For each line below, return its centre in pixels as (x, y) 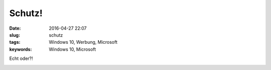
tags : (15, 42)
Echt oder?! (21, 58)
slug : (15, 35)
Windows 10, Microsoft (73, 49)
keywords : (21, 49)
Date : (15, 28)
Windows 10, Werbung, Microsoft (83, 42)
